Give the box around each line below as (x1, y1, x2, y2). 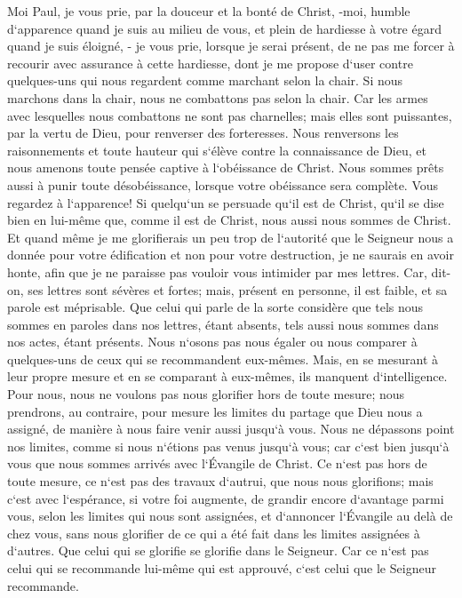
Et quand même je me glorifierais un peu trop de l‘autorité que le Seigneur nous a (7, 227, 454, 246)
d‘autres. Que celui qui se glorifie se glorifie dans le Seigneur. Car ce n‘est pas (7, 541, 429, 560)
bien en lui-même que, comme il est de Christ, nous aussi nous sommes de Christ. (7, 211, 451, 229)
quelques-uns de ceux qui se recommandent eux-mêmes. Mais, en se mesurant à (7, 349, 439, 368)
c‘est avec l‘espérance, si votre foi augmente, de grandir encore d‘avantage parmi (7, 489, 444, 507)
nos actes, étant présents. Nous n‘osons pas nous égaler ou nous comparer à (7, 332, 418, 351)
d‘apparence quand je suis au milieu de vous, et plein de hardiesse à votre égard (7, 19, 442, 37)
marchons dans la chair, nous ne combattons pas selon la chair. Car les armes (7, 88, 428, 107)
